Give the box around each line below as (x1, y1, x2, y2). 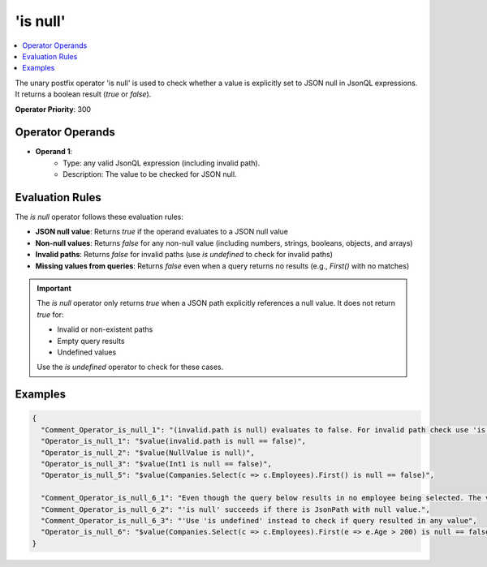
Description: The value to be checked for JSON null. (62, 170, 237, 179)
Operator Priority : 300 (15, 104, 92, 114)
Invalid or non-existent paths (57, 324, 153, 334)
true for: (37, 309, 64, 320)
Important (37, 284, 72, 294)
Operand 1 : (35, 147, 73, 157)
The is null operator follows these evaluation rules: (15, 212, 184, 222)
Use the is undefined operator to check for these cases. (37, 362, 224, 372)
